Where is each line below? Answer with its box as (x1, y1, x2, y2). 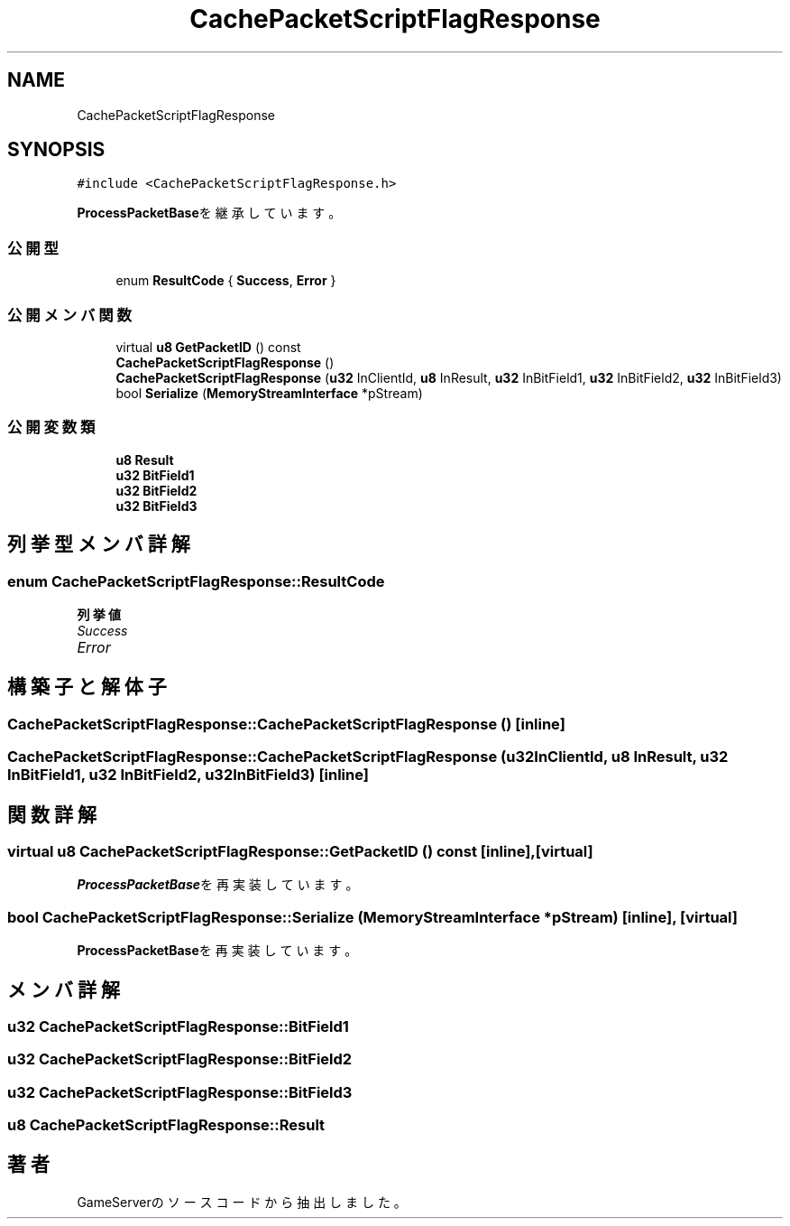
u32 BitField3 (115, 497, 197, 514)
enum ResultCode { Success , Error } (115, 273, 336, 289)
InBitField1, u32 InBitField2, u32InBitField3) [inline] (7, 766, 369, 785)
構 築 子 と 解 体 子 (7, 675, 167, 699)
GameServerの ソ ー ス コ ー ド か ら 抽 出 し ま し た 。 (77, 1193, 407, 1210)
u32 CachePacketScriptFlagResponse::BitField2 (7, 1050, 353, 1069)
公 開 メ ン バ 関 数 (7, 305, 132, 324)
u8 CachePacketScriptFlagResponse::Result (7, 1116, 326, 1135)
